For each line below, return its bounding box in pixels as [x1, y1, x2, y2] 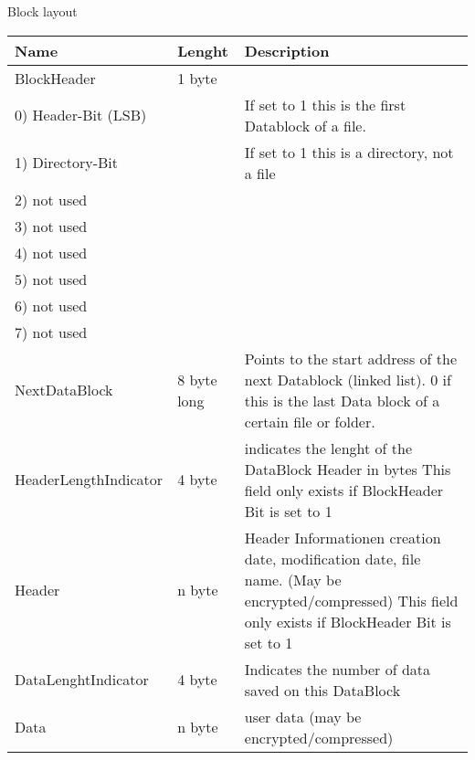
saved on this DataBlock [244, 679, 401, 701]
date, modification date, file [244, 547, 421, 569]
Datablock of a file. [244, 114, 366, 136]
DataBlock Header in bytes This [244, 458, 451, 480]
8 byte [177, 368, 217, 390]
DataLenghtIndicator [15, 669, 149, 691]
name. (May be [244, 568, 342, 590]
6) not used [15, 294, 88, 316]
